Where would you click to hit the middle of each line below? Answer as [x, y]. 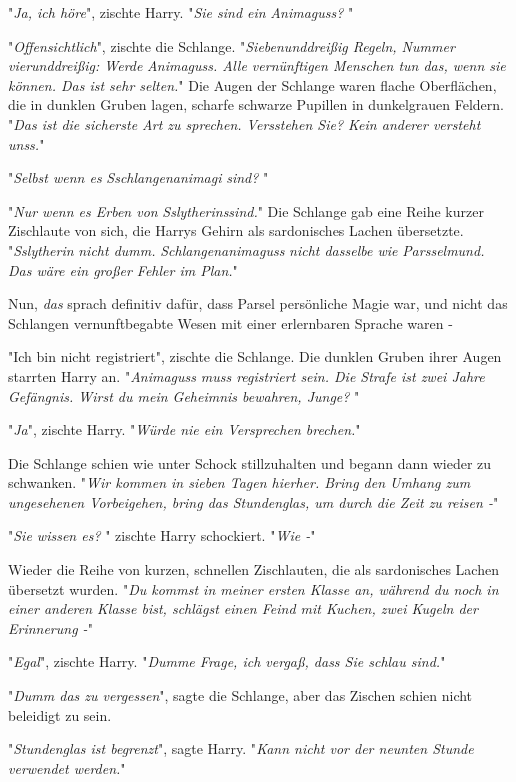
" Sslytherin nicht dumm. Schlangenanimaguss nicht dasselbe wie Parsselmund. [246, 249]
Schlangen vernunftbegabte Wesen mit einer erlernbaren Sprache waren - [230, 322]
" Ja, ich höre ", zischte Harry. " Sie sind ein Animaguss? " [181, 12]
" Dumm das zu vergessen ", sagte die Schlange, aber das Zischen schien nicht [240, 695]
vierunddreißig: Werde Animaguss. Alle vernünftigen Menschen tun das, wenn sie [257, 65]
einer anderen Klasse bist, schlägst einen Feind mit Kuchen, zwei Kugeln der [243, 608]
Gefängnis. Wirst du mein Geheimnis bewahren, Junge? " [184, 395]
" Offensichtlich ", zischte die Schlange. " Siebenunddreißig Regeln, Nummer [231, 45]
